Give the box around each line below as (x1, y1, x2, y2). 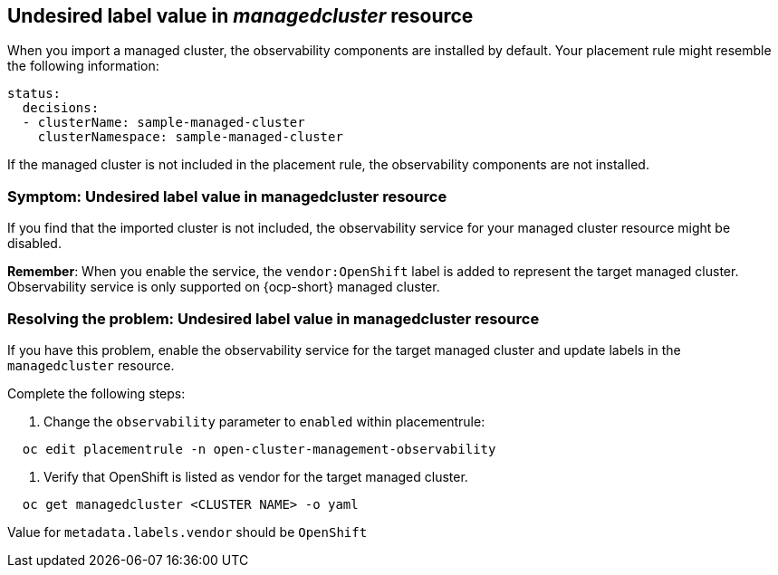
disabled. (7, 235, 62, 252)
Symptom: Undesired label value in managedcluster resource (7, 187, 447, 206)
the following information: (7, 58, 159, 74)
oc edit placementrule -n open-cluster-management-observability (22, 441, 496, 456)
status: (7, 86, 62, 101)
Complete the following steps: (7, 385, 186, 401)
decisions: (22, 101, 100, 116)
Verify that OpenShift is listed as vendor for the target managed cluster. (43, 468, 468, 484)
